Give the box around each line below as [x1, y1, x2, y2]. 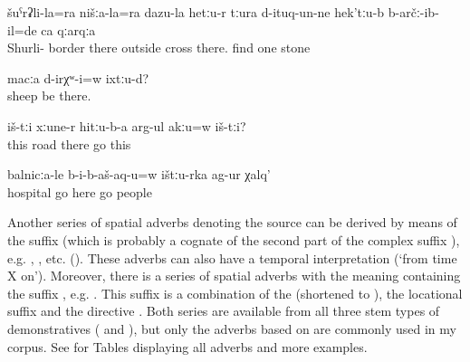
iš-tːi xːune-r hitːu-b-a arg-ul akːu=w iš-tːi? [7, 116, 246, 135]
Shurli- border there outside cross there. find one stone [7, 38, 311, 57]
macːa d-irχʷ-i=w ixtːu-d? [7, 68, 149, 87]
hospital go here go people [7, 182, 152, 201]
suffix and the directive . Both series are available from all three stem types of [7, 301, 440, 320]
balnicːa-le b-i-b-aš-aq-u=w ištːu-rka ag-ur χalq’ [7, 165, 271, 184]
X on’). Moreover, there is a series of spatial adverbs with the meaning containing [7, 266, 461, 285]
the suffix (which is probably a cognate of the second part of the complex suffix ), [7, 230, 460, 249]
